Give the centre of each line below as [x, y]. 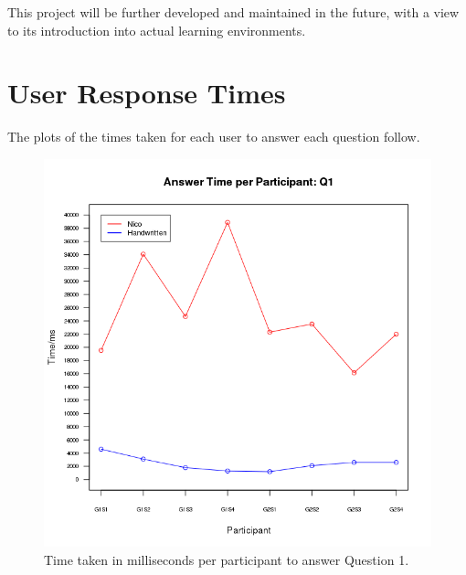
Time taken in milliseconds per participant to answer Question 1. [227, 559]
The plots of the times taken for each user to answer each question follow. [214, 137]
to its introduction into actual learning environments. [157, 30]
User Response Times [147, 93]
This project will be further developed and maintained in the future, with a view [233, 12]
